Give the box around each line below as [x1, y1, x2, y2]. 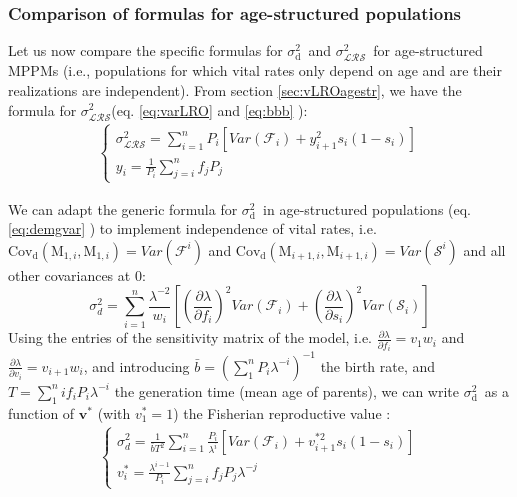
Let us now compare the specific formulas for [8, 40, 283, 61]
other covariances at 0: [8, 264, 146, 285]
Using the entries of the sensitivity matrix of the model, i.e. [8, 327, 372, 348]
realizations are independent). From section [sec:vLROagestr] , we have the [8, 79, 462, 100]
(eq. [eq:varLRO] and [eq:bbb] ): [111, 99, 308, 120]
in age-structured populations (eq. [263, 198, 472, 219]
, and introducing [83, 355, 190, 376]
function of [8, 402, 75, 423]
